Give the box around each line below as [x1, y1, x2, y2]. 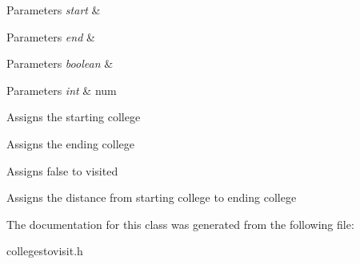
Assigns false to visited [6, 162, 118, 179]
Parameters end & [6, 28, 95, 45]
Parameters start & [6, 2, 101, 18]
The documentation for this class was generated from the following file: [6, 215, 354, 232]
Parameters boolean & [6, 55, 114, 72]
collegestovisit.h [6, 242, 83, 259]
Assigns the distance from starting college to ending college [6, 189, 297, 206]
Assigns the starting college [6, 108, 141, 125]
